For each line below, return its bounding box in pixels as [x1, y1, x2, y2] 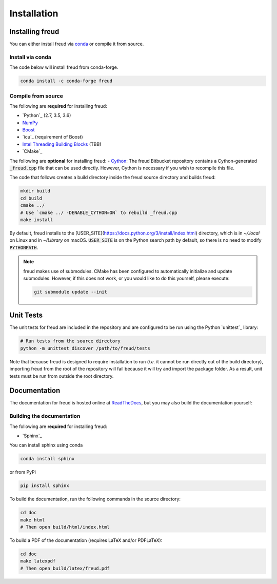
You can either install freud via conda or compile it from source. [9, 41, 144, 47]
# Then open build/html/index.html [20, 524, 110, 530]
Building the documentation [9, 413, 81, 420]
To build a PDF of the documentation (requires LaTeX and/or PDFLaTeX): [9, 537, 163, 543]
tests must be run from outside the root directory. [9, 373, 114, 379]
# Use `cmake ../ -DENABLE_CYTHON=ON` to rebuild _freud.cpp [20, 209, 177, 216]
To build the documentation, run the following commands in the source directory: [9, 496, 181, 502]
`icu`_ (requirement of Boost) [22, 134, 83, 140]
